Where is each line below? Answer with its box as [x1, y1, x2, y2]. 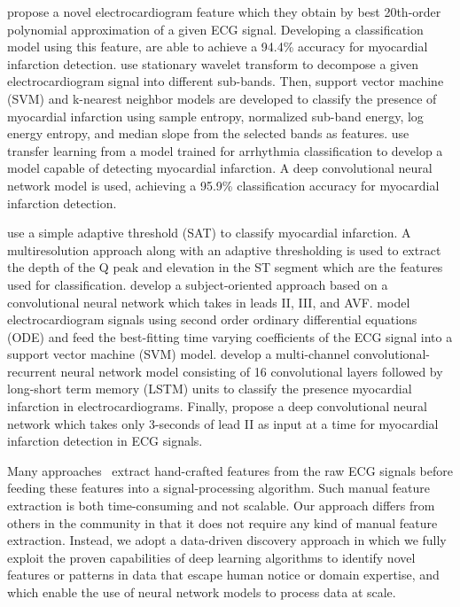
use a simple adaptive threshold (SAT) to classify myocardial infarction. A [7, 223, 411, 242]
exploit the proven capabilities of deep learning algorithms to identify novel [7, 548, 416, 566]
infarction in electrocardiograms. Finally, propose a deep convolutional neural [7, 397, 427, 416]
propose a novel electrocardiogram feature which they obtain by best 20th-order [7, 3, 441, 20]
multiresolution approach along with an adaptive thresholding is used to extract [7, 240, 441, 259]
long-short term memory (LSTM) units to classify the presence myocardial [7, 379, 412, 398]
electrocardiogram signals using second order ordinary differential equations [7, 310, 417, 329]
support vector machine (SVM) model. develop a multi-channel [7, 345, 350, 363]
